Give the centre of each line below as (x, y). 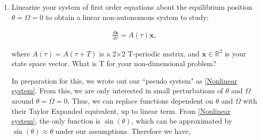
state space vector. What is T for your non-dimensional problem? (114, 63)
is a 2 (108, 53)
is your (235, 53)
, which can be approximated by (182, 121)
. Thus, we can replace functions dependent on (140, 100)
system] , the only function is (56, 121)
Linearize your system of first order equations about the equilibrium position (132, 7)
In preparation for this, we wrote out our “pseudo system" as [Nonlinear (124, 80)
